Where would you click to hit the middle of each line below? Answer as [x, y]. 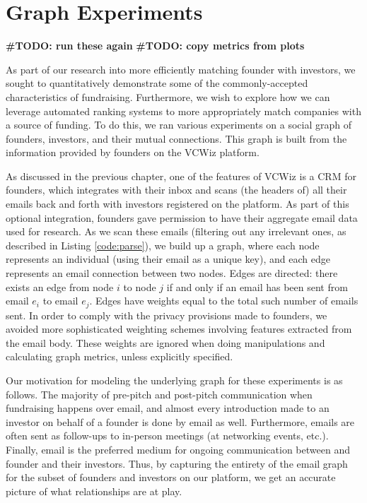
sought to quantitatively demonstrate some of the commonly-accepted [157, 83]
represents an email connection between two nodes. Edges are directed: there [172, 273]
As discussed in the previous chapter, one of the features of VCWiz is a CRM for [181, 176]
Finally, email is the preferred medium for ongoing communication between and [178, 450]
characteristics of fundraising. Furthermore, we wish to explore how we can [168, 96]
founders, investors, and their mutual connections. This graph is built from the [176, 138]
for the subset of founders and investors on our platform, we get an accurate [171, 477]
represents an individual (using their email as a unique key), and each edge [168, 259]
